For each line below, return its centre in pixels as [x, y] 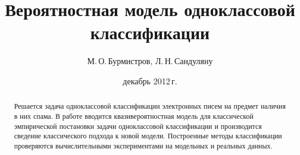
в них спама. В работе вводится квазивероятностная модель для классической [134, 116]
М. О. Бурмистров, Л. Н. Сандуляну [150, 61]
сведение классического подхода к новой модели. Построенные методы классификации [148, 136]
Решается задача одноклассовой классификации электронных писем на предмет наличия [150, 106]
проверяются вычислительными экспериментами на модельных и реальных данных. [143, 145]
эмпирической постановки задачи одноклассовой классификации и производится [138, 126]
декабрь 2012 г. [150, 80]
